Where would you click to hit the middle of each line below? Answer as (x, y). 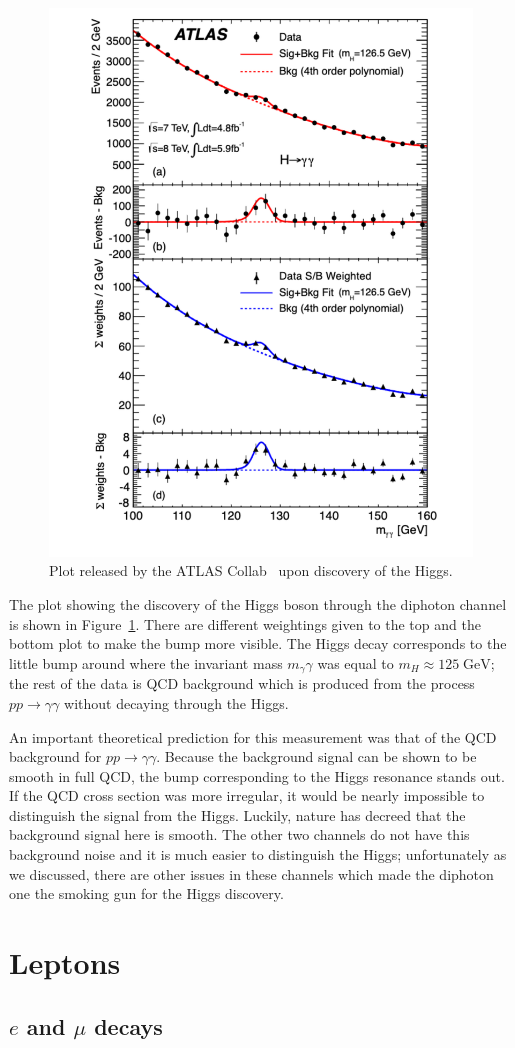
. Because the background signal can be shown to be (316, 756)
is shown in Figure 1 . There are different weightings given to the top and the (245, 623)
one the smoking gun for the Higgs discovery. (146, 893)
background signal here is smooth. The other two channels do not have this (239, 834)
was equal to (355, 662)
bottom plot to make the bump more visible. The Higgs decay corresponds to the (258, 643)
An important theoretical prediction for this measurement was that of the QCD (253, 736)
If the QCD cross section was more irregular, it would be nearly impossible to (247, 795)
